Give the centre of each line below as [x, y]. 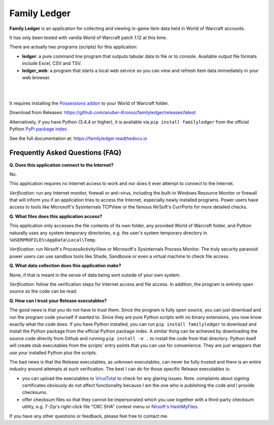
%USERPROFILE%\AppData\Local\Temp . [53, 240]
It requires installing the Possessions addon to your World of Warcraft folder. [89, 103]
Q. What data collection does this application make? [65, 266]
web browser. [36, 77]
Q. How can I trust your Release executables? [58, 300]
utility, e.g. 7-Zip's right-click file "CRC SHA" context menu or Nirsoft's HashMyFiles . [110, 407]
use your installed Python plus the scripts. [53, 352]
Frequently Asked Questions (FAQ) [65, 153]
